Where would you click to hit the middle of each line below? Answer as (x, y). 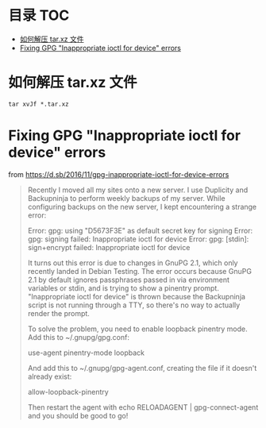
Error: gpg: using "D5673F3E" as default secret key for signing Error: (140, 230)
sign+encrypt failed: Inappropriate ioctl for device (109, 247)
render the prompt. (58, 313)
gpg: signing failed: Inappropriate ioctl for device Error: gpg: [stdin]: (138, 239)
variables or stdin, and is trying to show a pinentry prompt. (123, 288)
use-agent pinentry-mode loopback (86, 353)
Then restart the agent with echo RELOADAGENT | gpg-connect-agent (143, 407)
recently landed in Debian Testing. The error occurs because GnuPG (140, 271)
